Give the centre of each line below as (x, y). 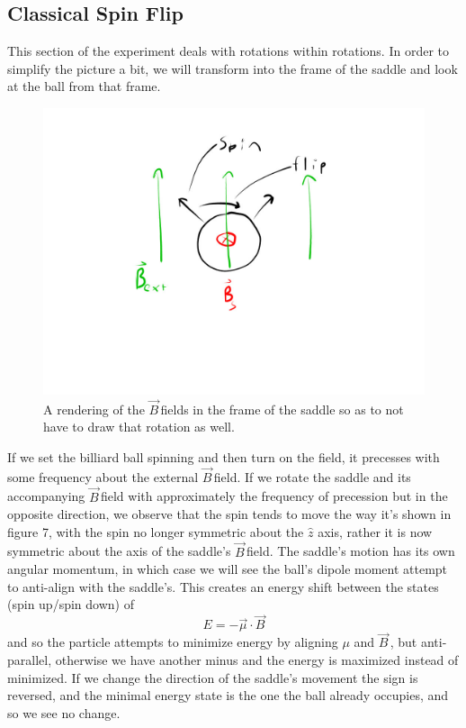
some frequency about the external (103, 476)
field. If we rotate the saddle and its (312, 476)
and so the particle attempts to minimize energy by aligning (173, 642)
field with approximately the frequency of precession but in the (274, 496)
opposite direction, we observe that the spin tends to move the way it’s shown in (229, 514)
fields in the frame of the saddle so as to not (282, 409)
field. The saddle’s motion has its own (351, 551)
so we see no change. (64, 712)
